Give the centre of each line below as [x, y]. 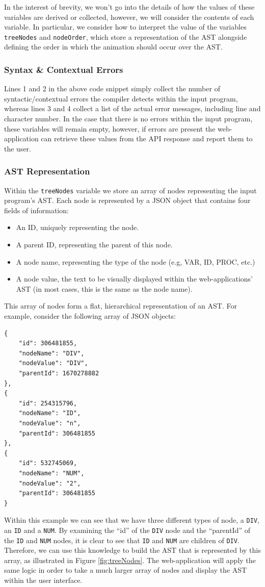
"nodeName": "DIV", [51, 353]
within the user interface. [43, 580]
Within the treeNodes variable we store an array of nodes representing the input [130, 190]
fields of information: [36, 210]
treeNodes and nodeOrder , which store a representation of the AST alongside [126, 36]
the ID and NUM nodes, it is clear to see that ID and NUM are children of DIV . [122, 540]
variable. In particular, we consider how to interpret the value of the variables [125, 27]
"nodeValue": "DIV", [53, 363]
